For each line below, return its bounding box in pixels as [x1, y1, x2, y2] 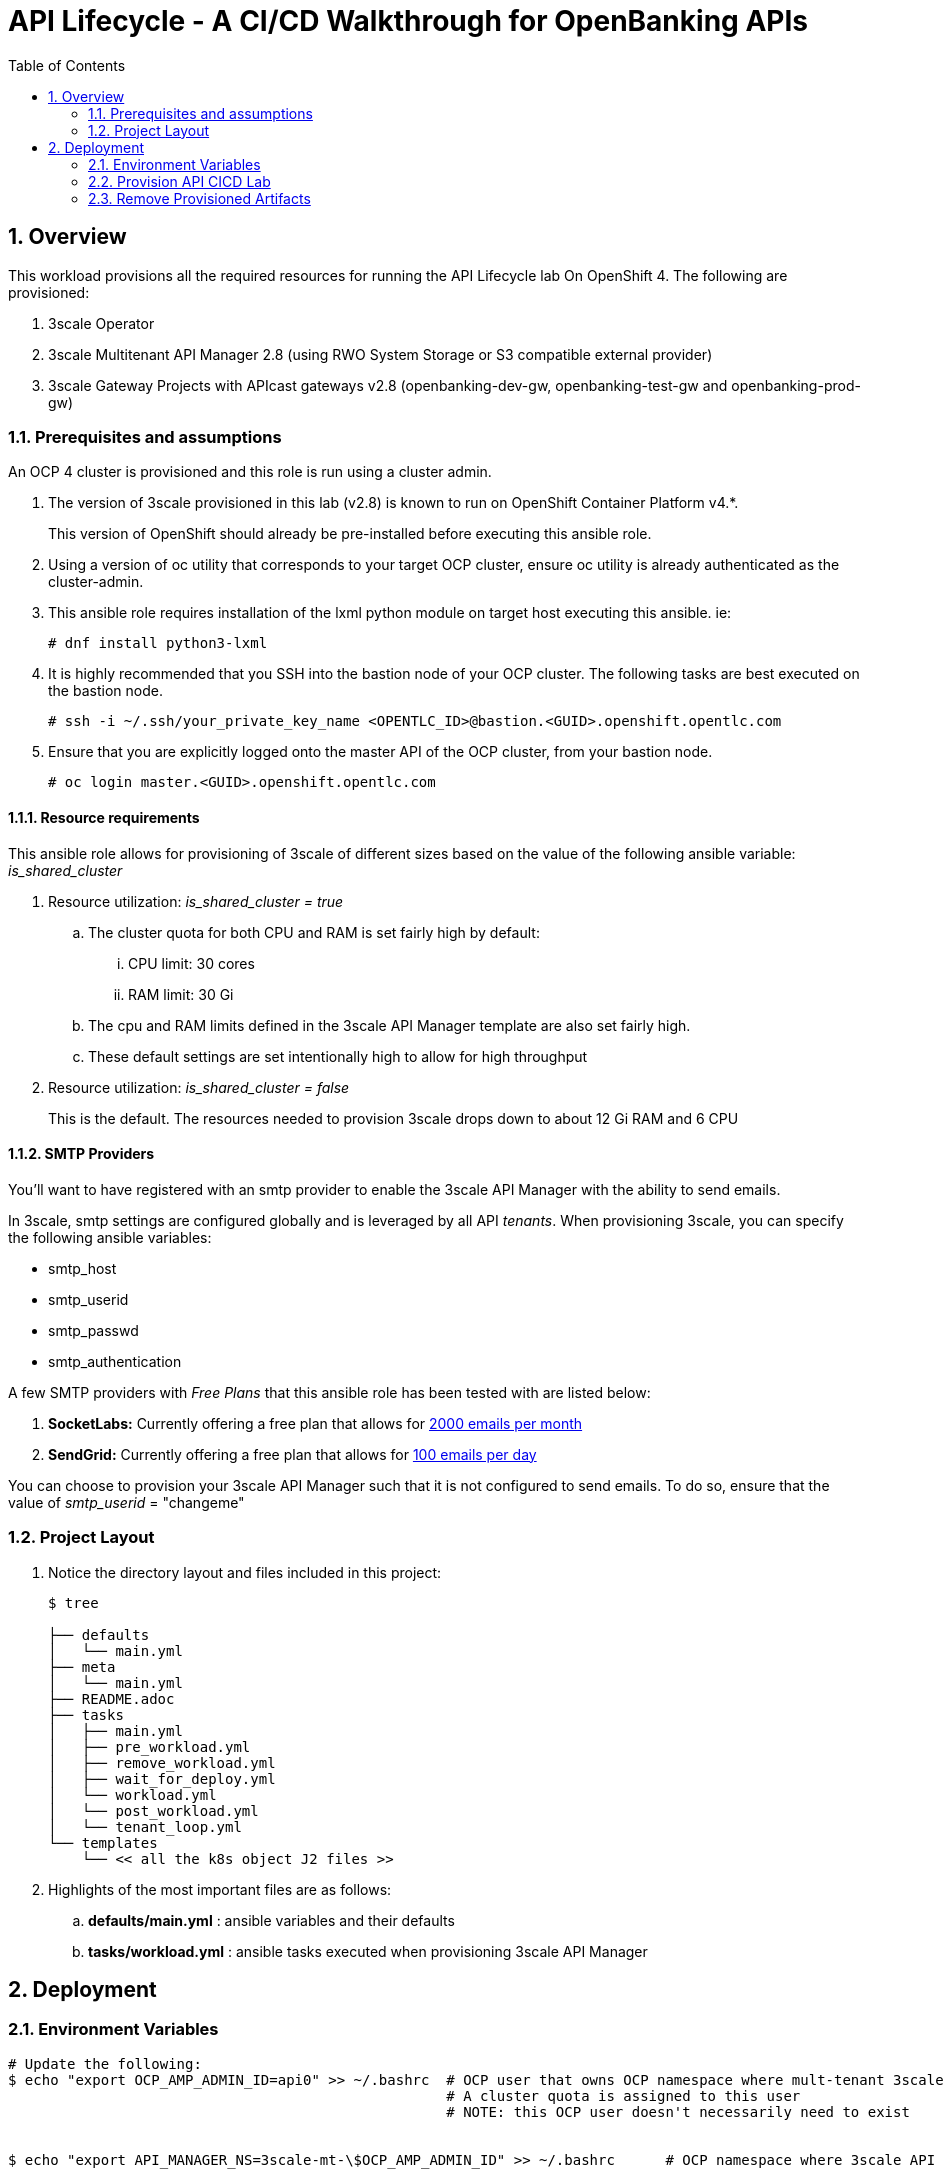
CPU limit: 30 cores [128, 954, 255, 972]
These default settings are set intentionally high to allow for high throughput [88, 1047, 588, 1065]
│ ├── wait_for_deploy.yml [48, 1770, 276, 1787]
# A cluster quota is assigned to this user [446, 2087, 801, 2104]
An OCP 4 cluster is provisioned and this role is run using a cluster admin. [8, 463, 492, 481]
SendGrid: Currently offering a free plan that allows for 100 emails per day [48, 1445, 537, 1463]
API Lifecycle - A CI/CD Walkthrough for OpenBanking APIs [8, 4, 808, 38]
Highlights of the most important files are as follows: [48, 1880, 392, 1898]
